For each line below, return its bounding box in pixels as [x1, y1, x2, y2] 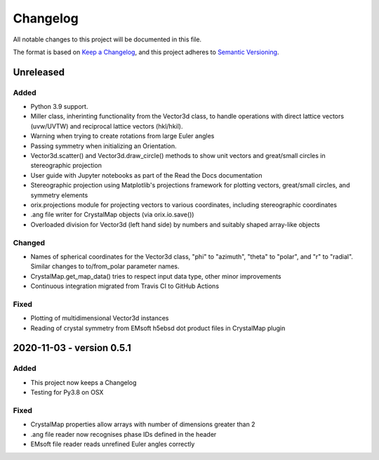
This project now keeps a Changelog [30, 378, 137, 386]
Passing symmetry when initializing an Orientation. [30, 141, 177, 150]
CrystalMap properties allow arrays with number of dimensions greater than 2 [30, 420, 255, 428]
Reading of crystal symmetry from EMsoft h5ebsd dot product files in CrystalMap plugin [30, 324, 286, 332]
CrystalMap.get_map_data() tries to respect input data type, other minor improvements [30, 272, 281, 280]
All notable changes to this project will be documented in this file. [13, 35, 202, 44]
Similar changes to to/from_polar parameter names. [30, 262, 180, 270]
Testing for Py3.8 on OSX [30, 388, 104, 397]
